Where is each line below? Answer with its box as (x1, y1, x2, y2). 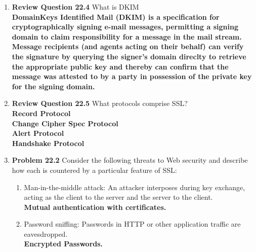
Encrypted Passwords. (24, 238, 103, 249)
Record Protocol (12, 107, 71, 118)
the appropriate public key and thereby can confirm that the (12, 61, 229, 71)
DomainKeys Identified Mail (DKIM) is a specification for (12, 11, 220, 22)
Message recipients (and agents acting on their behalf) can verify (12, 41, 244, 52)
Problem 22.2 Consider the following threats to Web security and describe (12, 155, 248, 165)
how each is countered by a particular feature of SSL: (12, 164, 177, 175)
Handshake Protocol (12, 137, 84, 148)
